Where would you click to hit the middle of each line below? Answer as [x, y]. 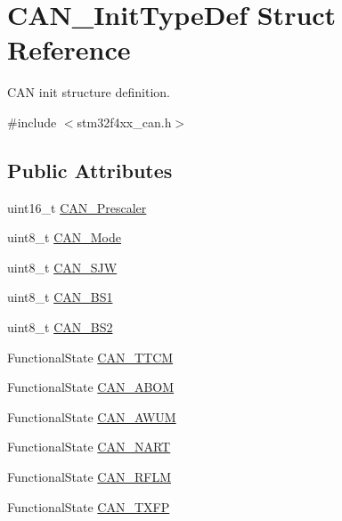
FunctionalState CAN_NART [89, 447]
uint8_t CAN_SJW [62, 267]
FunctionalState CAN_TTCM [90, 357]
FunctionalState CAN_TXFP [89, 506]
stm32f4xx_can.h [124, 122]
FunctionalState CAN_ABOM [91, 387]
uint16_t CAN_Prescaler [77, 207]
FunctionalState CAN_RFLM [89, 477]
